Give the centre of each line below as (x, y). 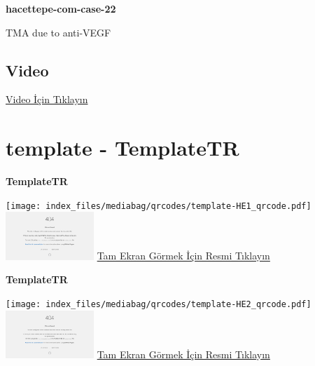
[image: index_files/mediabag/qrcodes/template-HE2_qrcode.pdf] (159, 304)
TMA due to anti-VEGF (58, 32)
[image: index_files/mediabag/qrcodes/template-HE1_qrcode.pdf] (159, 206)
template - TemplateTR (122, 148)
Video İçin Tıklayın (47, 99)
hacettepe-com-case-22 (61, 8)
